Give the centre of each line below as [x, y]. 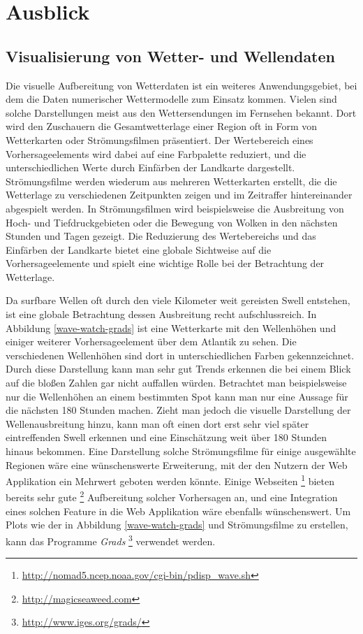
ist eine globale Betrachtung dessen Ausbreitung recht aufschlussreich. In [161, 314]
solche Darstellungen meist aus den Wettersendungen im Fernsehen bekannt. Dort [181, 112]
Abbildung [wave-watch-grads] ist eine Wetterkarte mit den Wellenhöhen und [171, 327]
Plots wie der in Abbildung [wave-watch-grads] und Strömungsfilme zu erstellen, [177, 525]
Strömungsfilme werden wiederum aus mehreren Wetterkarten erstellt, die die [171, 181]
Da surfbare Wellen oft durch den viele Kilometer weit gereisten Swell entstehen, [178, 300]
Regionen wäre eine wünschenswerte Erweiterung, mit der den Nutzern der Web [177, 464]
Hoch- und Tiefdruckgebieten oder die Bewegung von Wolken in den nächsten [172, 222]
